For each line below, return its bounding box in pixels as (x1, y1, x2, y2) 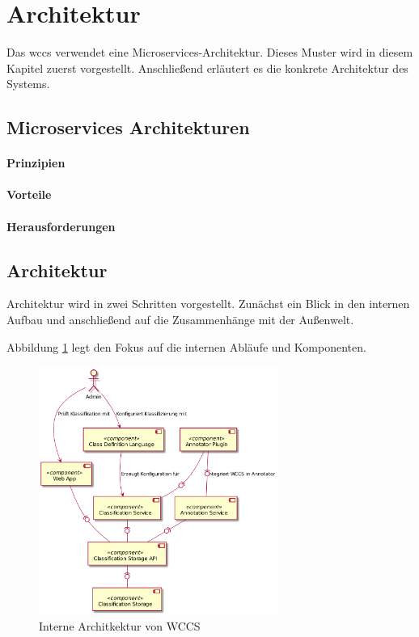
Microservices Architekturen (6, 115, 250, 140)
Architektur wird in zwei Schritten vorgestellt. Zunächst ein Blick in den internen (6, 295, 410, 312)
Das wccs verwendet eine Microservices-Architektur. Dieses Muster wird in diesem (6, 44, 413, 61)
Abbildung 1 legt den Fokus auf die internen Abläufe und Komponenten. (6, 338, 366, 355)
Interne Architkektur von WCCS (39, 617, 201, 634)
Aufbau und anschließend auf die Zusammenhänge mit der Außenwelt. (6, 311, 354, 328)
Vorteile (6, 186, 52, 203)
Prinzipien (6, 154, 66, 171)
